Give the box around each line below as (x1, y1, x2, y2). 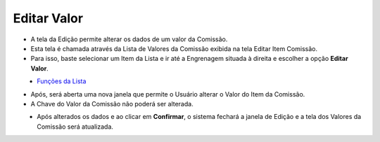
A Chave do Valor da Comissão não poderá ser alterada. (30, 99, 194, 108)
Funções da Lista (37, 77, 87, 85)
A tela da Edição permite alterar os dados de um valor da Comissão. (30, 35, 228, 43)
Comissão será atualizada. (37, 122, 114, 131)
